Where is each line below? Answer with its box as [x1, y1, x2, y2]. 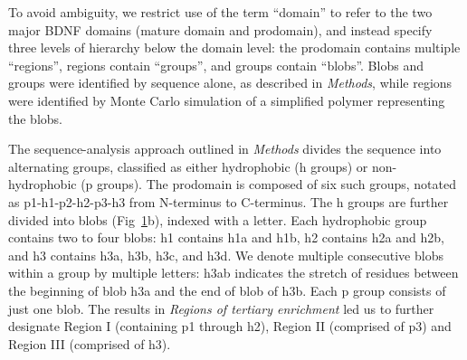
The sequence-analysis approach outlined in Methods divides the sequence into [8, 139, 442, 158]
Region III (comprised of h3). [8, 334, 171, 353]
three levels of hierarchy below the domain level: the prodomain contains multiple [8, 38, 461, 57]
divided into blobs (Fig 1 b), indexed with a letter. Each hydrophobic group [8, 210, 427, 229]
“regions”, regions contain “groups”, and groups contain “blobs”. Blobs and [8, 55, 424, 74]
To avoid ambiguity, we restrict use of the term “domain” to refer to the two [8, 3, 433, 21]
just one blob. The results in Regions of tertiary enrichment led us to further [8, 298, 434, 317]
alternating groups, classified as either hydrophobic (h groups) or [8, 156, 368, 175]
